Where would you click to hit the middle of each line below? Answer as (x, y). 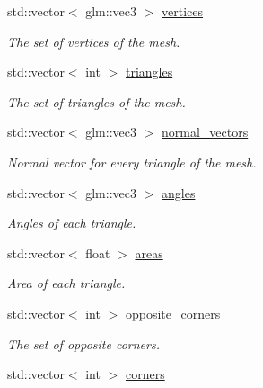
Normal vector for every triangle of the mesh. (132, 162)
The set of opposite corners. (83, 343)
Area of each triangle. (66, 283)
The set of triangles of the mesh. (96, 101)
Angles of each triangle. (72, 223)
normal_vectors (205, 132)
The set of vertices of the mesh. (94, 41)
